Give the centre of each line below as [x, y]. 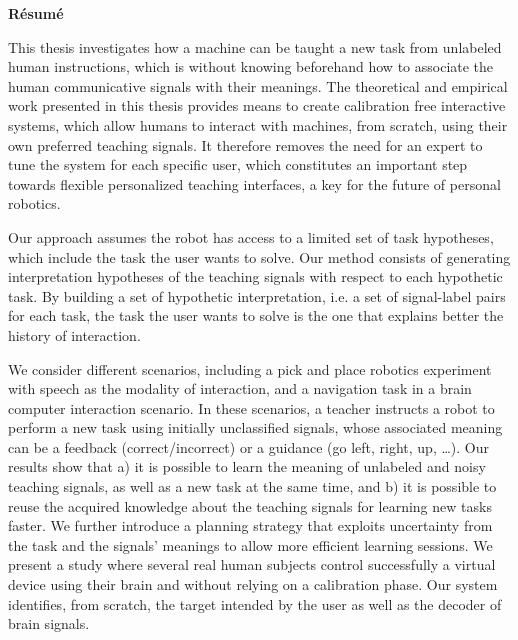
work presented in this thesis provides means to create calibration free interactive [257, 105]
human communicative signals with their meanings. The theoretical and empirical [258, 85]
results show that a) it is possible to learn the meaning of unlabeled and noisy [247, 466]
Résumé [36, 13]
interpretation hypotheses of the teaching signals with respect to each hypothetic [255, 276]
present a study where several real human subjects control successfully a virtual [252, 564]
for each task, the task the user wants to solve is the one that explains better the [256, 315]
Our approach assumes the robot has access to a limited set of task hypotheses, [251, 236]
